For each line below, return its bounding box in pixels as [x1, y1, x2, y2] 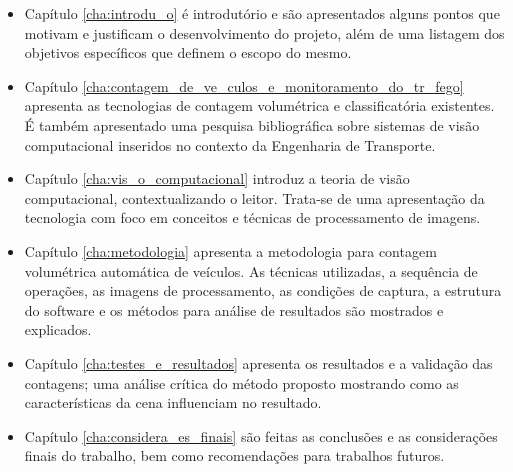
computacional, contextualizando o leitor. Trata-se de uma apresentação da [24, 187, 485, 208]
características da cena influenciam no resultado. [24, 392, 322, 413]
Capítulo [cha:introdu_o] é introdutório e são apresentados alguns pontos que [24, 3, 500, 23]
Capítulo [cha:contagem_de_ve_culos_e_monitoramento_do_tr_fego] [24, 75, 464, 96]
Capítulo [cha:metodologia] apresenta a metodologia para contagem [24, 240, 437, 261]
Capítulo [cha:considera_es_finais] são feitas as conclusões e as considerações [24, 425, 498, 446]
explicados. [24, 319, 92, 340]
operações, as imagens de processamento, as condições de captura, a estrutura [24, 280, 502, 301]
